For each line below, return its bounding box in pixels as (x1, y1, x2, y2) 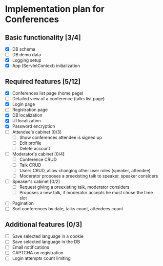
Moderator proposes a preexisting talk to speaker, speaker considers (19, 173, 159, 179)
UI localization (12, 118, 41, 124)
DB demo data (12, 52, 41, 58)
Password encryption (12, 123, 55, 129)
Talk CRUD (19, 162, 41, 168)
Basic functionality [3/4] (5, 33, 81, 42)
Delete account (19, 145, 50, 151)
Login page (12, 101, 35, 107)
